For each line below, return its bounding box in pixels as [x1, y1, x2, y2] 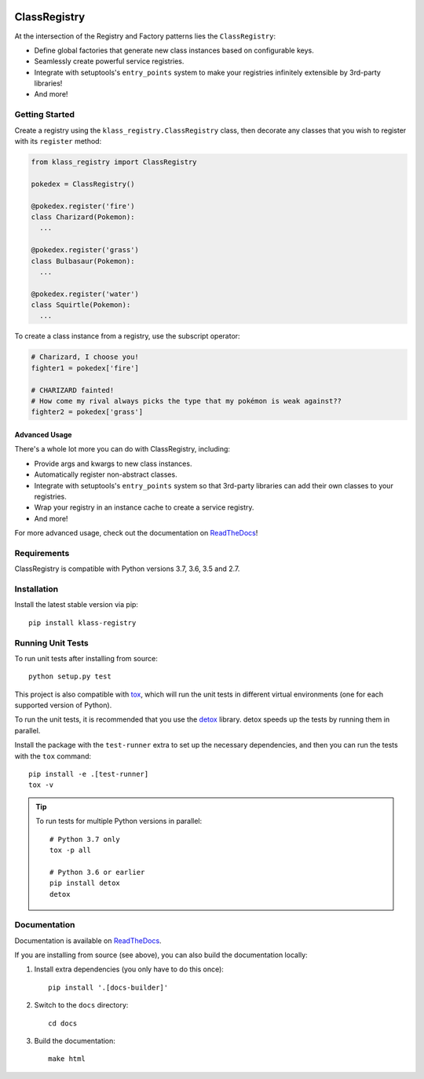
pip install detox [49, 879, 121, 887]
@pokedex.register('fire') [31, 201, 135, 210]
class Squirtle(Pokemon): [31, 301, 131, 309]
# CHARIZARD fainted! [31, 386, 115, 394]
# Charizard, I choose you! [31, 353, 139, 361]
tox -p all [49, 845, 92, 854]
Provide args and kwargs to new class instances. [34, 459, 192, 468]
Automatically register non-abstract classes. [34, 470, 177, 479]
